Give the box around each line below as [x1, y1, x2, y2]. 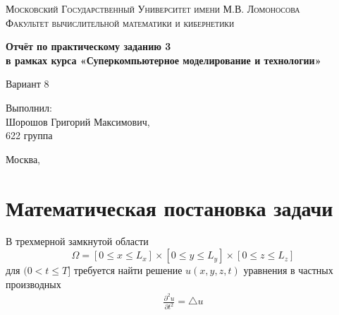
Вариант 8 [6, 76, 49, 91]
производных [6, 276, 61, 291]
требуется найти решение [73, 263, 183, 278]
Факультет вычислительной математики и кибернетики [6, 15, 235, 30]
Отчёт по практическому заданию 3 [6, 39, 171, 54]
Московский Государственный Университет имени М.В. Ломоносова [6, 1, 300, 16]
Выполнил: [6, 100, 52, 114]
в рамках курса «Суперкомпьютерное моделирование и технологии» [6, 52, 321, 67]
